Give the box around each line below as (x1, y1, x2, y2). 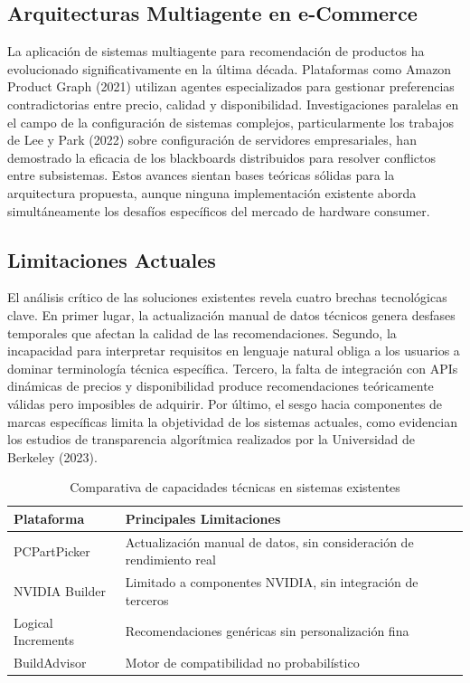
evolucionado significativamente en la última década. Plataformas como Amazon (7, 59, 452, 78)
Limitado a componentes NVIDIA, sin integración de (125, 573, 418, 592)
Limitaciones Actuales (7, 245, 216, 273)
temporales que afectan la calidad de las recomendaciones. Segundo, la (7, 323, 397, 342)
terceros (125, 590, 169, 609)
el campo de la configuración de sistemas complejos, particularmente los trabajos (7, 112, 455, 131)
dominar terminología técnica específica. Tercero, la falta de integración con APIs (7, 358, 458, 377)
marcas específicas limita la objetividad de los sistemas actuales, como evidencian (7, 412, 457, 431)
